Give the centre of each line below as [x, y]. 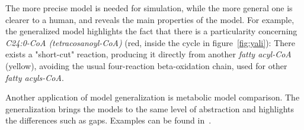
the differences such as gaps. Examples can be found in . [108, 120]
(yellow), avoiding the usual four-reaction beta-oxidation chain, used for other [146, 65]
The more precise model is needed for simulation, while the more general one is [149, 8]
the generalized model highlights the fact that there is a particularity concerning [151, 31]
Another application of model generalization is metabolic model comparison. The [153, 97]
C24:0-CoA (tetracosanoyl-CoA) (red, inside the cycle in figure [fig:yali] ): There [150, 42]
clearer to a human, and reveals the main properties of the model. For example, [150, 19]
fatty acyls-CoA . [35, 77]
